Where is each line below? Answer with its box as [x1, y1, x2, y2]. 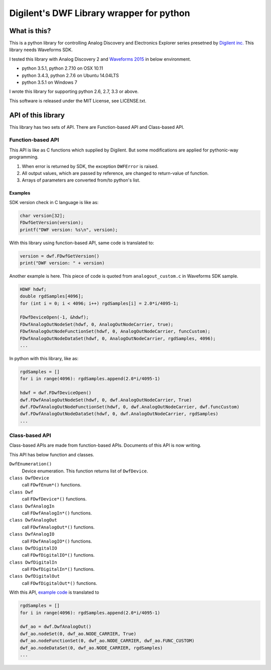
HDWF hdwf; [20, 286, 47, 292]
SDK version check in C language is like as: [9, 199, 99, 205]
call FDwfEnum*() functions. [22, 482, 82, 488]
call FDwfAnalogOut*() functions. [22, 524, 95, 530]
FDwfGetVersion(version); [20, 220, 84, 226]
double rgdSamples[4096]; [20, 293, 84, 299]
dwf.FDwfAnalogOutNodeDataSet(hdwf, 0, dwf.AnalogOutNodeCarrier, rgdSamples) [20, 411, 218, 417]
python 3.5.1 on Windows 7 [22, 79, 77, 85]
